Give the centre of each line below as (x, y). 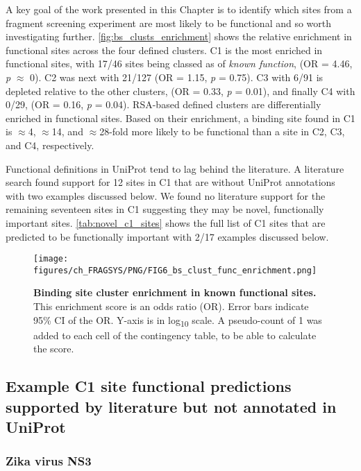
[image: (51, 259)
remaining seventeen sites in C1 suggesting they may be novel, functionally (165, 209)
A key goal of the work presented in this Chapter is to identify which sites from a (179, 9)
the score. (54, 349)
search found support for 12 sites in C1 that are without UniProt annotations (170, 182)
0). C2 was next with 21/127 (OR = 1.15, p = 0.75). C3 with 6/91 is (177, 77)
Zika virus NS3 (49, 461)
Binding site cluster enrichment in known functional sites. (175, 292)
